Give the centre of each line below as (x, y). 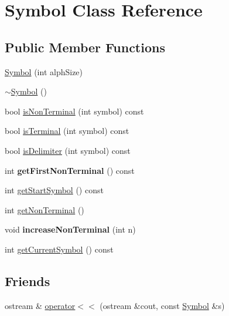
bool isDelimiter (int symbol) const (68, 150)
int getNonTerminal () (45, 209)
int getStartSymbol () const (54, 190)
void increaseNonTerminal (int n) (70, 229)
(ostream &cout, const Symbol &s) (162, 305)
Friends (28, 280)
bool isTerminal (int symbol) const (67, 131)
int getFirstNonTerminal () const (70, 170)
